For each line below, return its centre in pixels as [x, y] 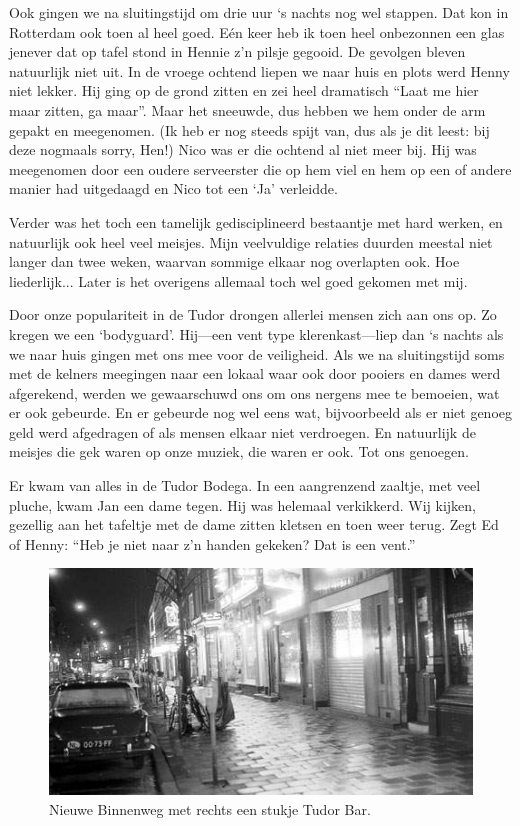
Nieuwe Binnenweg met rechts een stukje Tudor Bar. [210, 808]
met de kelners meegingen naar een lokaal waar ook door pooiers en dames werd [255, 373]
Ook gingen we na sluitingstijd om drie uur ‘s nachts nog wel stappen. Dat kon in [259, 12]
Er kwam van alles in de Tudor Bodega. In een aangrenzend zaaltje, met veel [245, 485]
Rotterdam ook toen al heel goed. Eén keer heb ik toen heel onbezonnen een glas [257, 31]
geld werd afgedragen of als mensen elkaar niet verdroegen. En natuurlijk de [242, 431]
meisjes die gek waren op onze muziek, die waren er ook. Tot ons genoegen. [239, 451]
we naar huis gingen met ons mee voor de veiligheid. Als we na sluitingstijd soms [257, 353]
